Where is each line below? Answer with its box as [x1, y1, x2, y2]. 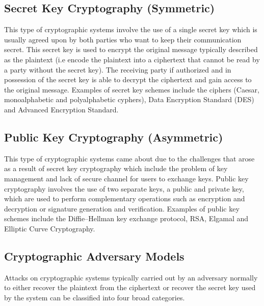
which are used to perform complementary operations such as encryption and [4, 193, 245, 204]
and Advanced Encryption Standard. [4, 104, 119, 114]
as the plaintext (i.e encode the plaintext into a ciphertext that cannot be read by [4, 54, 260, 64]
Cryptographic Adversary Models [4, 248, 184, 264]
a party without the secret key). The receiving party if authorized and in [4, 64, 231, 75]
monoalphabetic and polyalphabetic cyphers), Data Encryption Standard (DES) [4, 94, 254, 105]
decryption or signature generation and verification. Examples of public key [4, 203, 240, 214]
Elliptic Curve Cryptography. [4, 223, 95, 233]
